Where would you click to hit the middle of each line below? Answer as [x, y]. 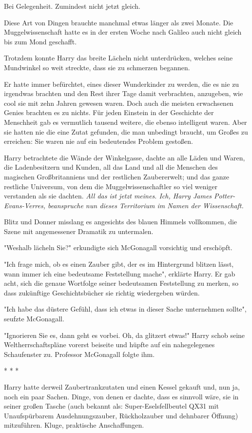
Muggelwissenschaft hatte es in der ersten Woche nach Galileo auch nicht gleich [123, 32]
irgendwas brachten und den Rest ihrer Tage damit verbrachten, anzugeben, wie [124, 93]
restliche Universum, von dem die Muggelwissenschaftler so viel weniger [111, 186]
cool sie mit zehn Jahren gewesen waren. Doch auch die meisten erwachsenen [119, 103]
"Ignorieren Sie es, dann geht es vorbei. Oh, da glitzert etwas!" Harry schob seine [125, 335]
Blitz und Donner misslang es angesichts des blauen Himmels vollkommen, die [121, 222]
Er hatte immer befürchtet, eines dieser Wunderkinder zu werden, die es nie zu [122, 84]
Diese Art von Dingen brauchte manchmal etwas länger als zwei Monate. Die [119, 22]
